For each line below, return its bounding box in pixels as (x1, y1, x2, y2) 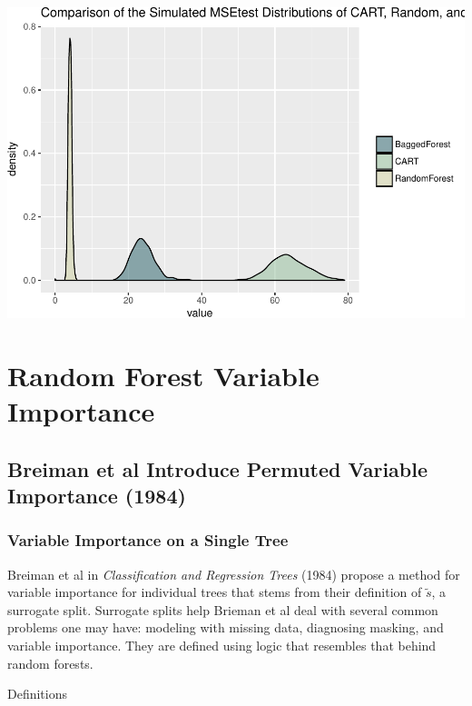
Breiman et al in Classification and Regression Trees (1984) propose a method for (7, 564, 460, 583)
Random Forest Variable (7, 356, 320, 393)
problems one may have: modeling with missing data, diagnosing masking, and (7, 618, 444, 637)
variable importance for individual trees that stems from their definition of (7, 582, 422, 602)
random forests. (7, 653, 93, 672)
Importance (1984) (7, 482, 186, 510)
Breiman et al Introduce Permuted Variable (7, 454, 428, 482)
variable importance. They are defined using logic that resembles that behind (7, 636, 437, 654)
